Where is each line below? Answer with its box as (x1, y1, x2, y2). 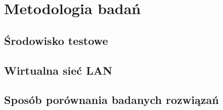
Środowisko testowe (4, 32, 108, 48)
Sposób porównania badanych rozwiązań (4, 92, 219, 107)
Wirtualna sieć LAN (4, 62, 112, 78)
